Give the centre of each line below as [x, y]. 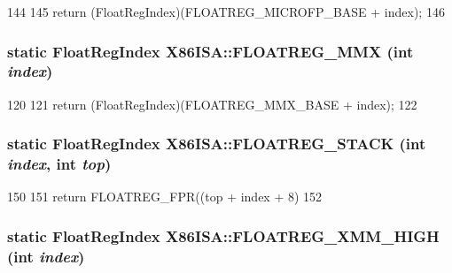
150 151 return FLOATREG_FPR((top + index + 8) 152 [165, 197]
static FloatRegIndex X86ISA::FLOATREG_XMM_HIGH [223, 235]
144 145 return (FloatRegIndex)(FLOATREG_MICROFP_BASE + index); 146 [226, 11]
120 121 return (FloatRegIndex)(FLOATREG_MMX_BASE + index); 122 [212, 104]
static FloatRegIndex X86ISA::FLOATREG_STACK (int [217, 144]
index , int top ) [59, 164]
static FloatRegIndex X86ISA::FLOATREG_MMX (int [210, 51]
